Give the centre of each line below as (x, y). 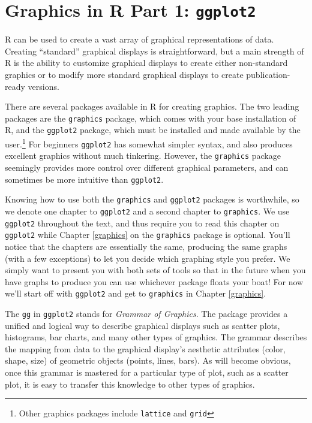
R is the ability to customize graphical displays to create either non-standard (146, 63)
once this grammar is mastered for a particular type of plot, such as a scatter (147, 372)
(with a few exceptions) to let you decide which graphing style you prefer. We (148, 258)
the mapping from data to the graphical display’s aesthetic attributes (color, (145, 348)
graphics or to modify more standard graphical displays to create (124, 75)
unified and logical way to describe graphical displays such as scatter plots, (142, 325)
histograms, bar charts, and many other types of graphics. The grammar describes (156, 337)
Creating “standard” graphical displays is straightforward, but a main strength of (154, 51)
